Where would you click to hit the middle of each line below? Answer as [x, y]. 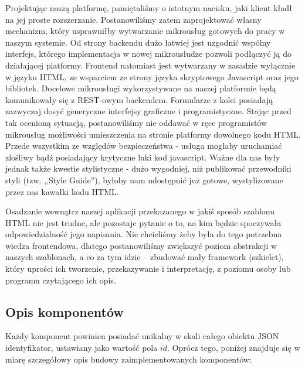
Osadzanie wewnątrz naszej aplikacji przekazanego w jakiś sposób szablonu [140, 211]
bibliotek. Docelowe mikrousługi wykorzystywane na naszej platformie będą [141, 88]
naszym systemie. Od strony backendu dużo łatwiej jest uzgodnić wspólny [138, 42]
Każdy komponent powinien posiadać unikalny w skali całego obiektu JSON [142, 336]
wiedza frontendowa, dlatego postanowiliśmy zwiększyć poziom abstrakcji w [141, 245]
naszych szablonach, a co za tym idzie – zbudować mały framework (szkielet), [145, 257]
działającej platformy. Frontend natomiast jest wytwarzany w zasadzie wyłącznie [150, 65]
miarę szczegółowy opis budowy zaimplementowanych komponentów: [128, 359]
